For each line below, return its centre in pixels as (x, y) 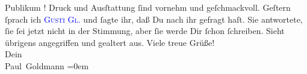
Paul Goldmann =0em (47, 65)
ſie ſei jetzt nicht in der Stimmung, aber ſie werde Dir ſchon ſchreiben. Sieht (145, 31)
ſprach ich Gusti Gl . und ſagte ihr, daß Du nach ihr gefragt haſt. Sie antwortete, (154, 19)
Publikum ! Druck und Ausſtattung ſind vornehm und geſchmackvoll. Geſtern (148, 7)
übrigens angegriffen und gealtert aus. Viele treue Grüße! (110, 42)
